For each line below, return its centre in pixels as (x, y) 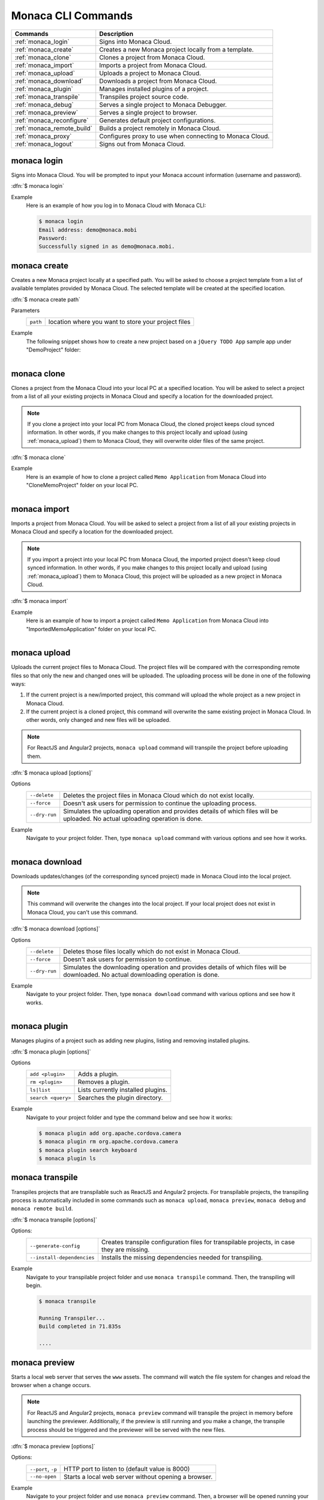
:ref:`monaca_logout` (44, 144)
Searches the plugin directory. (120, 1098)
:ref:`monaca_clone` (43, 57)
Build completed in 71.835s (80, 1327)
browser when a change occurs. (51, 1385)
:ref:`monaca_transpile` (47, 97)
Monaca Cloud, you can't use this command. (82, 912)
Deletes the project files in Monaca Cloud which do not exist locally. (159, 795)
